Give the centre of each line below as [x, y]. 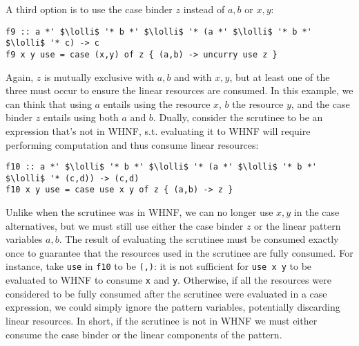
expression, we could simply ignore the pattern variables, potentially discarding [173, 307]
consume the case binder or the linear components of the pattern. [144, 334]
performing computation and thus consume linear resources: [132, 144]
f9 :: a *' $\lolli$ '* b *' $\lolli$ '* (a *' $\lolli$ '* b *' [159, 31]
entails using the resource [157, 103]
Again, [20, 76]
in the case [317, 212]
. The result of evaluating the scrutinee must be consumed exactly [199, 239]
